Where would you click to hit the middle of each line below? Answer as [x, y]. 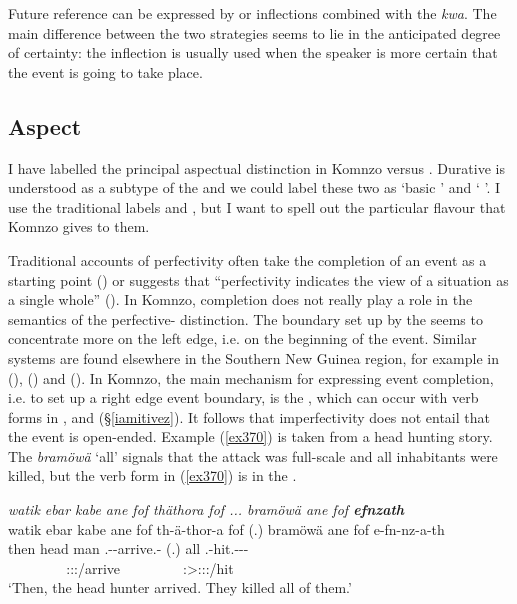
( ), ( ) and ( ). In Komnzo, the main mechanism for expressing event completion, [251, 377]
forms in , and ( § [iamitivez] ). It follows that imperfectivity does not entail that [249, 416]
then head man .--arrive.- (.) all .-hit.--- [128, 548]
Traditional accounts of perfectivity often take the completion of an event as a [247, 259]
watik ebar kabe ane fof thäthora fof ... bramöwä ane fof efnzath [206, 509]
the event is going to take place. [105, 71]
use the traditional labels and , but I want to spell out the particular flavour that [257, 206]
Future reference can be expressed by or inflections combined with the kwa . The [252, 13]
